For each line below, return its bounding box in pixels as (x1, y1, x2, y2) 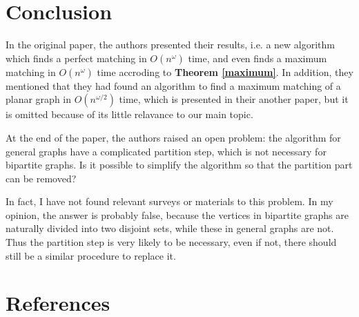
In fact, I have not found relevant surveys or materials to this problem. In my (6, 194, 333, 209)
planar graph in (6, 92, 72, 106)
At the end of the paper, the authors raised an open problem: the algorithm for (6, 130, 341, 144)
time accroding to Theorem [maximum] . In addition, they (97, 64, 353, 79)
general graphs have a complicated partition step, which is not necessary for (6, 144, 327, 158)
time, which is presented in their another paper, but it (119, 92, 349, 106)
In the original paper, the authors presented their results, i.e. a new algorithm (6, 37, 335, 52)
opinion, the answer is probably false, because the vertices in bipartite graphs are (6, 207, 349, 222)
